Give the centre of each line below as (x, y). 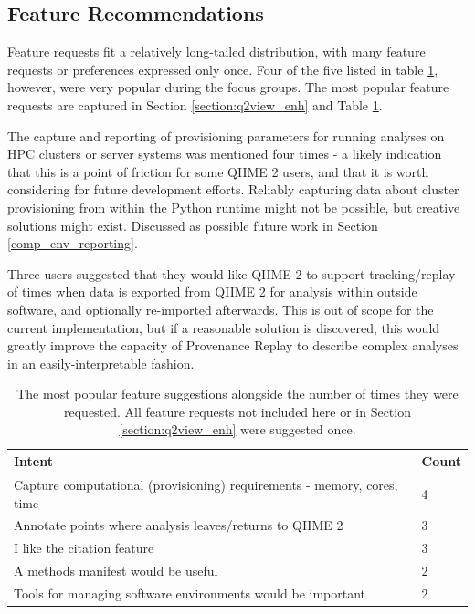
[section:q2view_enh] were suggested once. (237, 429)
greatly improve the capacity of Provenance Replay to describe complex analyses (233, 345)
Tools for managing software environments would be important (190, 593)
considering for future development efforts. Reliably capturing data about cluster (233, 189)
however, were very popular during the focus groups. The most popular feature (228, 87)
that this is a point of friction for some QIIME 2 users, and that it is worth (218, 171)
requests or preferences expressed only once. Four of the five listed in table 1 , (223, 69)
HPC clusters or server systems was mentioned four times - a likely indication (225, 154)
